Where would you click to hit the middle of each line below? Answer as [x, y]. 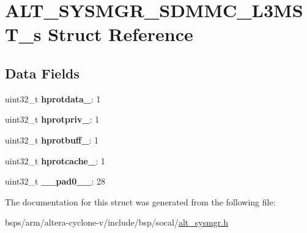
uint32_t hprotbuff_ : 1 [52, 139]
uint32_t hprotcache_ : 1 [55, 160]
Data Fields [43, 73]
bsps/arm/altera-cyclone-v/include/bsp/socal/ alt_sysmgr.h [117, 222]
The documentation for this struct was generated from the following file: [140, 201]
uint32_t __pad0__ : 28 [55, 181]
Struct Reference [120, 34]
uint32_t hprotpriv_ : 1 [52, 119]
